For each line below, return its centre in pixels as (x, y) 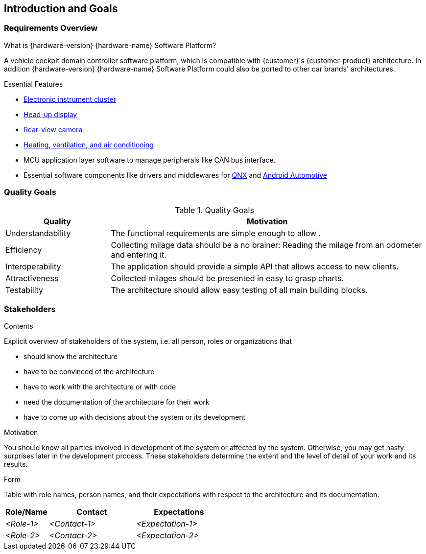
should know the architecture (71, 357)
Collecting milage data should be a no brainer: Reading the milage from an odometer (266, 245)
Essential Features (34, 84)
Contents (19, 326)
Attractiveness (32, 278)
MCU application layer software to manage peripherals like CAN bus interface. (150, 160)
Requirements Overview (51, 28)
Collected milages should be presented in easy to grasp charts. (227, 278)
